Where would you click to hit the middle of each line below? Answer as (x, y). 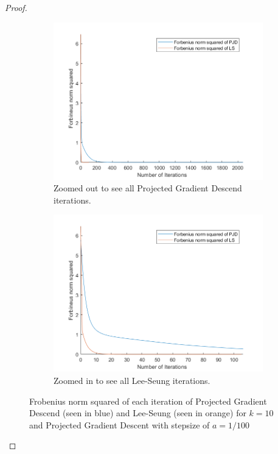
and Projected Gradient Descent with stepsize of (120, 424)
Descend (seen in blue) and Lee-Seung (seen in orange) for (138, 413)
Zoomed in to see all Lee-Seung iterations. (132, 380)
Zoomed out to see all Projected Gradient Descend (148, 188)
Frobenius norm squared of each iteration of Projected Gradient (148, 401)
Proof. (16, 7)
